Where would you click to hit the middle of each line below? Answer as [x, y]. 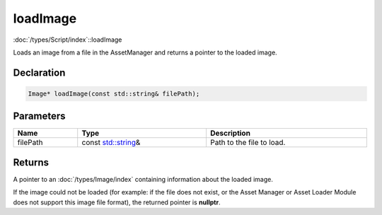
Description [230, 133]
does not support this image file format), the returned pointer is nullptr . [117, 202]
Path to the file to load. [248, 143]
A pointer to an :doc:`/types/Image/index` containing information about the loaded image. [143, 179]
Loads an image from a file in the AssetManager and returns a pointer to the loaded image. [145, 52]
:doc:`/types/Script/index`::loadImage [68, 40]
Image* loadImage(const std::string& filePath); [114, 93]
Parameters [39, 116]
